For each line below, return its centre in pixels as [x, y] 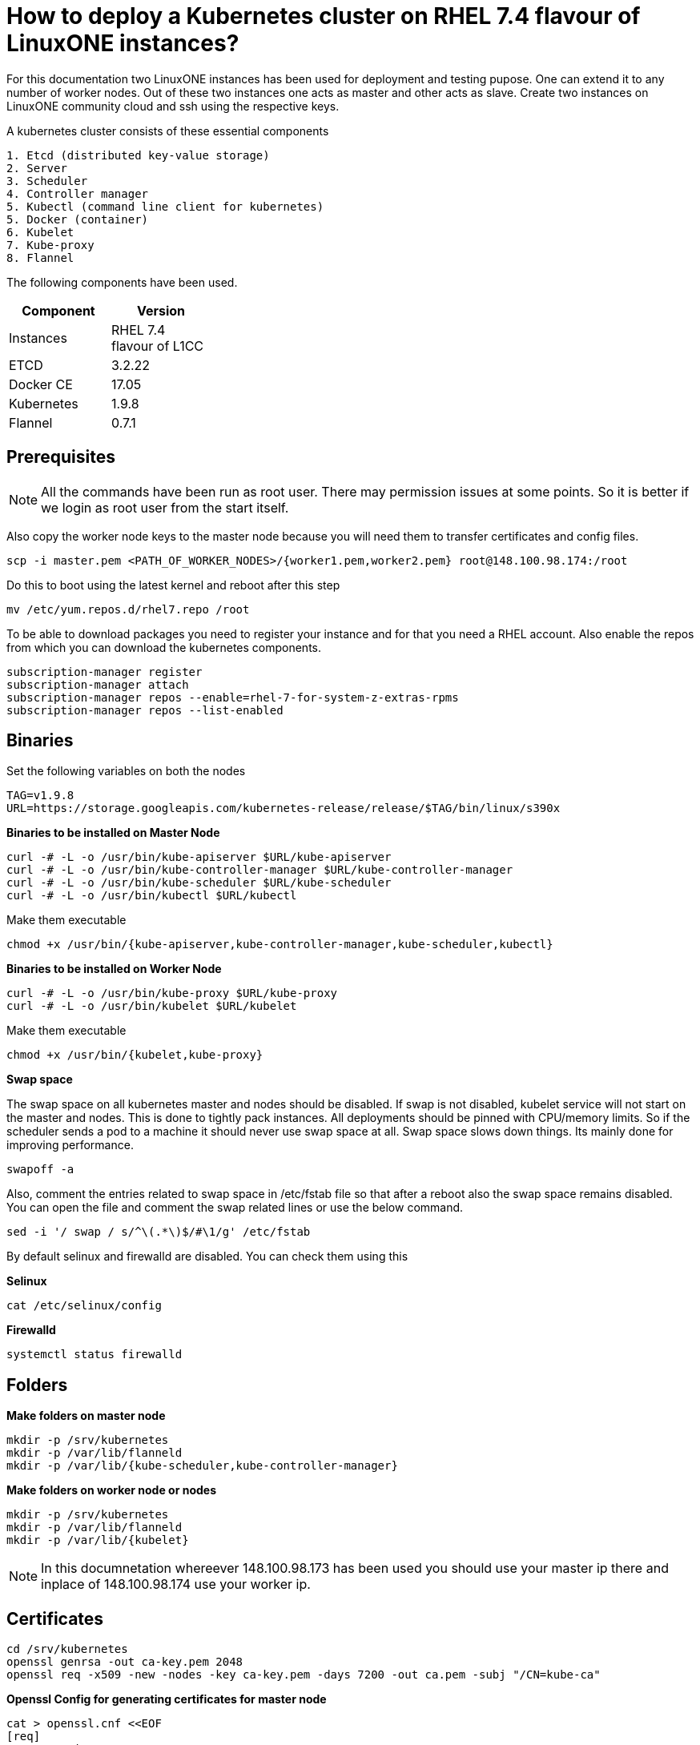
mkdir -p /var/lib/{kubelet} [98, 1540]
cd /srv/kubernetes [67, 1649]
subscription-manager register [105, 671]
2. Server [37, 168]
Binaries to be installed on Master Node [113, 833]
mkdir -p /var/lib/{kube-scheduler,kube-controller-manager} [202, 1466]
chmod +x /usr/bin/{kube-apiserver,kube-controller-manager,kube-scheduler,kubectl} [280, 945]
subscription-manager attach [98, 684]
